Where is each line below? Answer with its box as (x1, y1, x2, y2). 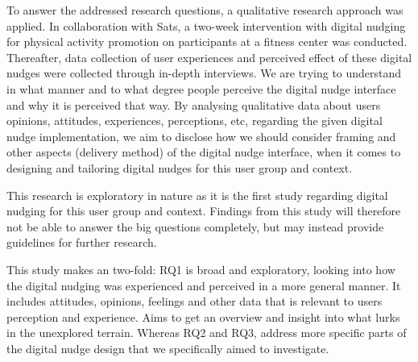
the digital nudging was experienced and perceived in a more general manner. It (6, 277, 401, 293)
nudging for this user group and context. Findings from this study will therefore (6, 202, 401, 219)
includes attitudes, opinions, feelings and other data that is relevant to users (6, 293, 383, 310)
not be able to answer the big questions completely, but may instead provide (6, 218, 384, 235)
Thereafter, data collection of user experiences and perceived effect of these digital (6, 48, 412, 65)
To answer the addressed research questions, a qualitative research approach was (6, 2, 404, 18)
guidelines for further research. (6, 234, 157, 251)
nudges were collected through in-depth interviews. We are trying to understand (6, 64, 402, 81)
